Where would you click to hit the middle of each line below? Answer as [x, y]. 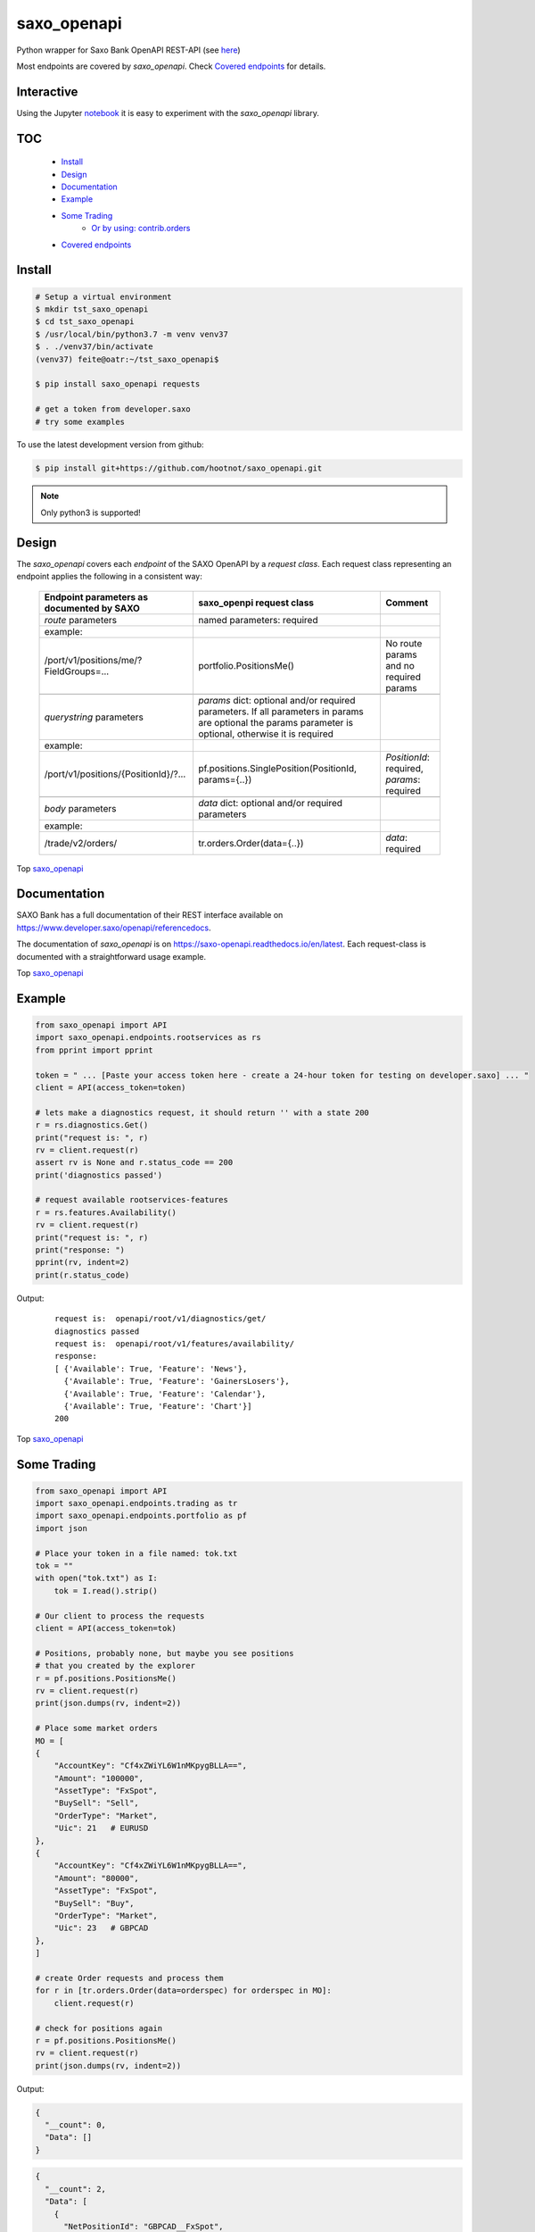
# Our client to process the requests [120, 1616]
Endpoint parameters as [96, 596]
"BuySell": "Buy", [94, 1903]
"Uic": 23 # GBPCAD [101, 1928]
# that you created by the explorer [115, 1666]
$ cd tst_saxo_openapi [85, 322]
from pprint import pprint [94, 1050]
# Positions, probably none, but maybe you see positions [165, 1653]
